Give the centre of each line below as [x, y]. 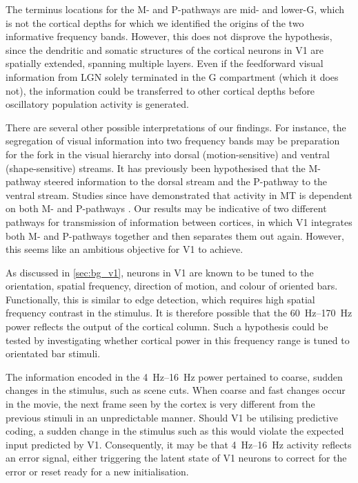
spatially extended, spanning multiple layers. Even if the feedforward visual [165, 63]
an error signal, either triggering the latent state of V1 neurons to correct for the [176, 458]
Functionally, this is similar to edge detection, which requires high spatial [160, 299]
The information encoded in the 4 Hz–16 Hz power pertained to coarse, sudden [174, 376]
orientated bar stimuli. [53, 353]
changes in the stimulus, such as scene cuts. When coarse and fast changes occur [176, 390]
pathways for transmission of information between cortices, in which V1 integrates [179, 221]
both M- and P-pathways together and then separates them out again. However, [175, 235]
